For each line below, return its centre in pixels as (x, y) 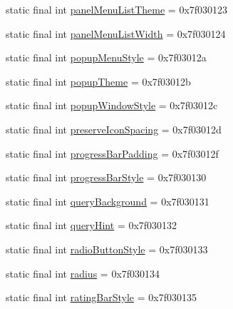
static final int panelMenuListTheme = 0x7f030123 (117, 9)
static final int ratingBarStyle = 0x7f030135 (101, 297)
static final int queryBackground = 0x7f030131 (108, 201)
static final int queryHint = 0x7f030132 (92, 225)
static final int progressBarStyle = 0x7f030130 (106, 177)
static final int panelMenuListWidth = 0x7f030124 (116, 33)
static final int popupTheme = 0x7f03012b (98, 81)
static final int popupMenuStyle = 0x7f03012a (106, 57)
